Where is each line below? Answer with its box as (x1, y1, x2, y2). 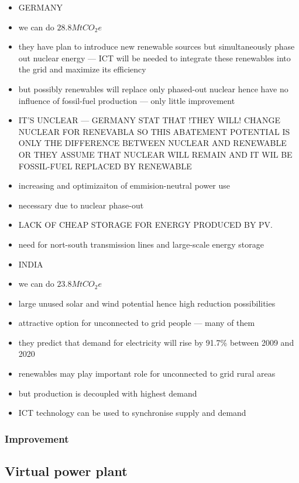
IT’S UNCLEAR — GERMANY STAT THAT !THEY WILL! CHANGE (18, 114, 281, 126)
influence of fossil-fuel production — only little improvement (18, 94, 235, 106)
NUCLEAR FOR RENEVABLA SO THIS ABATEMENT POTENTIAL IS (18, 125, 290, 137)
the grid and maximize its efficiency (18, 63, 146, 75)
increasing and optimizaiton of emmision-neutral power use (18, 179, 231, 192)
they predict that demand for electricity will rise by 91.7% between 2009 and (18, 336, 294, 348)
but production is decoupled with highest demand (18, 387, 197, 399)
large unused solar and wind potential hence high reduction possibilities (18, 297, 276, 309)
